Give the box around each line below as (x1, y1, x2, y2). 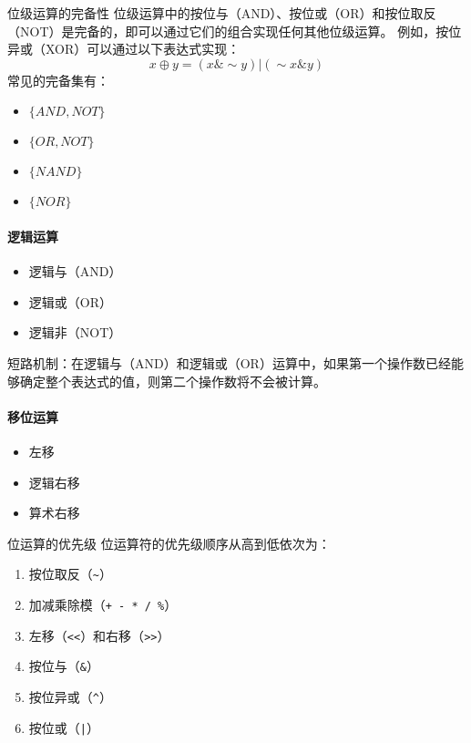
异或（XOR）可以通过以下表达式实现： (7, 39, 241, 58)
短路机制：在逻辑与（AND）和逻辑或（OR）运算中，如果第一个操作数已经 (7, 353, 451, 372)
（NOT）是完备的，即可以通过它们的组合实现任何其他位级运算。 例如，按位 (7, 21, 462, 40)
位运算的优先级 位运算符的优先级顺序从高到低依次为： (7, 533, 331, 552)
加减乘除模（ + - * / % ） (28, 594, 178, 614)
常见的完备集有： (7, 70, 109, 89)
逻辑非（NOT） (28, 323, 122, 342)
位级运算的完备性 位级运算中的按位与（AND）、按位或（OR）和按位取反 (7, 4, 436, 22)
